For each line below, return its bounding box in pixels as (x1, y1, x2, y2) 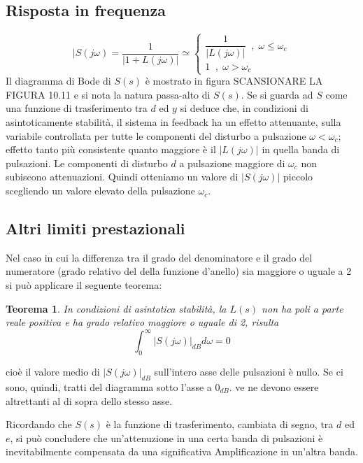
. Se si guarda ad (241, 87, 313, 101)
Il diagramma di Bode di (6, 73, 111, 88)
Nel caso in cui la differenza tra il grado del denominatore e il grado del (6, 250, 313, 264)
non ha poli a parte (262, 301, 343, 315)
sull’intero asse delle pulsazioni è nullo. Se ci (154, 364, 343, 379)
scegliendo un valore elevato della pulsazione (6, 183, 195, 198)
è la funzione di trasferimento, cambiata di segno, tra (106, 417, 334, 432)
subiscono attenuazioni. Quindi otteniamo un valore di (6, 169, 239, 184)
